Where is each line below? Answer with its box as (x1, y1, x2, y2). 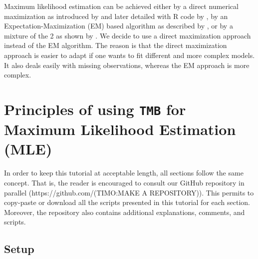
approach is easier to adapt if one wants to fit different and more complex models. (4, 49, 255, 60)
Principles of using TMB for (4, 98, 186, 119)
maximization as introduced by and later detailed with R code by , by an (4, 10, 228, 21)
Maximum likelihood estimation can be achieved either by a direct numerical (4, 1, 239, 11)
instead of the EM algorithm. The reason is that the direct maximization (4, 40, 227, 50)
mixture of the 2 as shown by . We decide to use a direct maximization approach (4, 30, 251, 40)
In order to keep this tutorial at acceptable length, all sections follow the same (4, 167, 244, 178)
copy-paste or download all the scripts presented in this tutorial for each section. (4, 197, 250, 207)
